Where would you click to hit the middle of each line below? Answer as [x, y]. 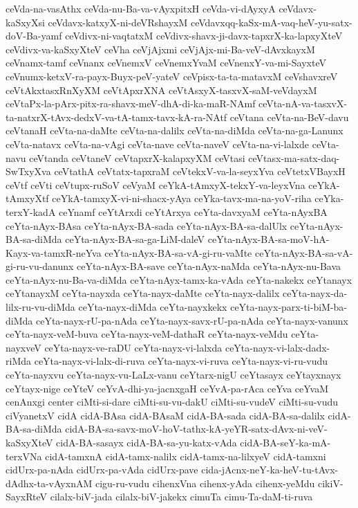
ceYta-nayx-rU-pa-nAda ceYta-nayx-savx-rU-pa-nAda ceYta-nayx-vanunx [192, 320]
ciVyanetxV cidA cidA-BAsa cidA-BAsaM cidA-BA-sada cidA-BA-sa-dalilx [165, 415]
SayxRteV [27, 497]
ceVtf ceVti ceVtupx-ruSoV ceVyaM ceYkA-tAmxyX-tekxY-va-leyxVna [156, 184]
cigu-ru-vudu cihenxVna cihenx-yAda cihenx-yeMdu [205, 483]
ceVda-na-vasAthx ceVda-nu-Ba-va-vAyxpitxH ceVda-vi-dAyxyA [141, 8]
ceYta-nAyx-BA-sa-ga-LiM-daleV [135, 239]
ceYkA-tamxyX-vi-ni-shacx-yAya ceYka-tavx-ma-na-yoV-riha [182, 198]
